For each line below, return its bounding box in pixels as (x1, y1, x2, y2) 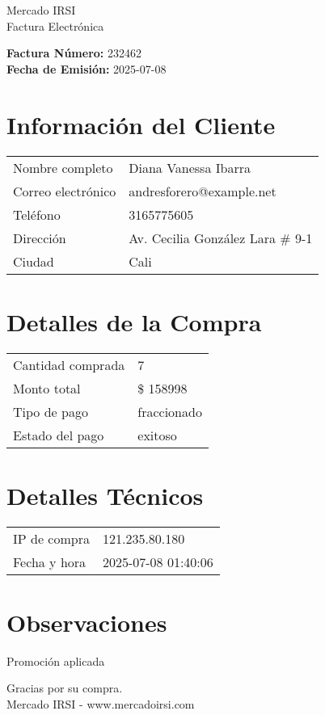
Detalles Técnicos (6, 478, 204, 511)
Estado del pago (13, 425, 104, 444)
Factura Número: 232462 (6, 44, 141, 61)
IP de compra (13, 528, 90, 548)
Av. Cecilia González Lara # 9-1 (129, 228, 313, 247)
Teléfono (13, 204, 61, 224)
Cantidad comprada (13, 355, 125, 374)
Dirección (13, 228, 66, 247)
